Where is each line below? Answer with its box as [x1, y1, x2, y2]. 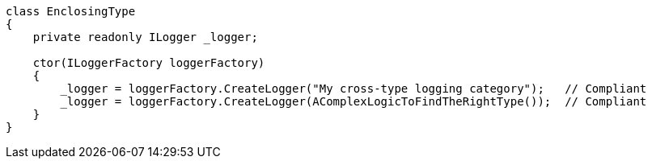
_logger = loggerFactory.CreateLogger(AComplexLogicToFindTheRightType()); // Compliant [60, 95, 647, 108]
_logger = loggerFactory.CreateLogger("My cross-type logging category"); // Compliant [60, 82, 647, 95]
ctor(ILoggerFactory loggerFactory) [32, 56, 265, 69]
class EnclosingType [6, 5, 136, 18]
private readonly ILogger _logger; [32, 31, 258, 43]
